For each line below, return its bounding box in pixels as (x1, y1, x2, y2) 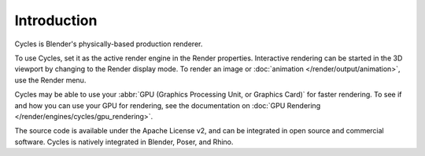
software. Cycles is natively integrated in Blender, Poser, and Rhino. (14, 137, 234, 147)
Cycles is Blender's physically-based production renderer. (14, 39, 203, 49)
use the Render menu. (14, 75, 87, 85)
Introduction (14, 12, 98, 29)
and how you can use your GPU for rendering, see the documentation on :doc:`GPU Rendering (14, 100, 321, 110)
